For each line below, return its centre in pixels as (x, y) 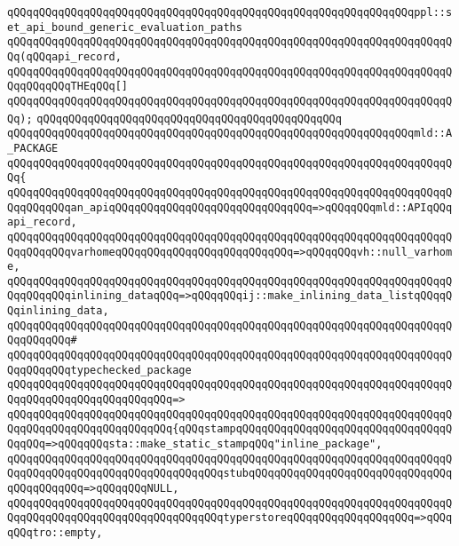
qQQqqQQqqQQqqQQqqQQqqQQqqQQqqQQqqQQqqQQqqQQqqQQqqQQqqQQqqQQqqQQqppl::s (230, 12)
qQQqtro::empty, (55, 532)
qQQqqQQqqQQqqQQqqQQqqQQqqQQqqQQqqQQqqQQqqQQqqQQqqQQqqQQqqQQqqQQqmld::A (230, 134)
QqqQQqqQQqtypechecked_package (99, 370)
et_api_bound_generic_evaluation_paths (125, 27)
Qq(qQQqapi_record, (64, 56)
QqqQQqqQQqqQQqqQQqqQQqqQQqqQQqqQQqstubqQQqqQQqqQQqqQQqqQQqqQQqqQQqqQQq (230, 474)
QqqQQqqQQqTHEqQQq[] (68, 87)
